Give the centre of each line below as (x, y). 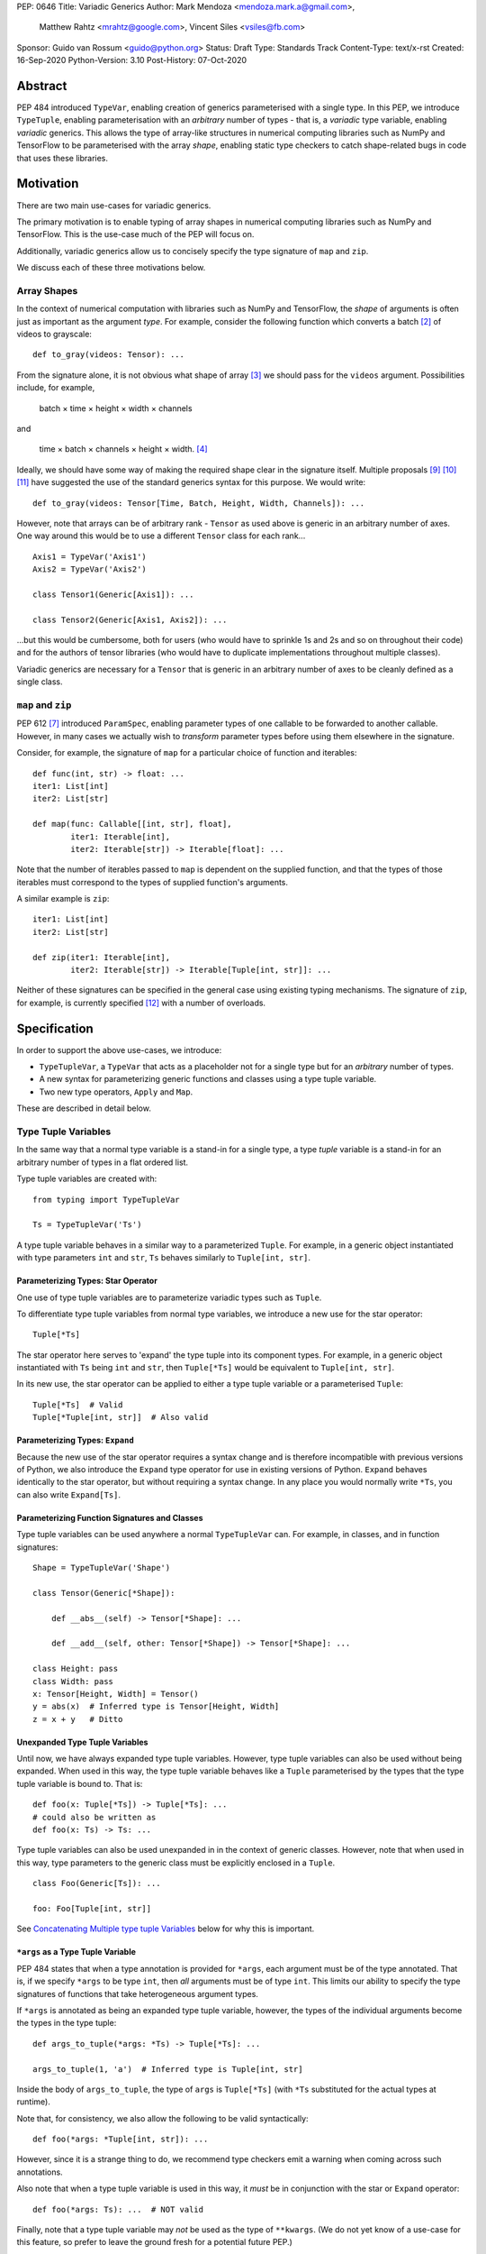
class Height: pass (76, 1669)
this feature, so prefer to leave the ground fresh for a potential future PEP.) (154, 2242)
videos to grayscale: (54, 334)
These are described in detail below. (84, 1108)
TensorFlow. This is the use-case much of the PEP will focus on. (135, 234)
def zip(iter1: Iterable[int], (102, 957)
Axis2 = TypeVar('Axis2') (90, 569)
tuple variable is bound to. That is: (80, 1783)
